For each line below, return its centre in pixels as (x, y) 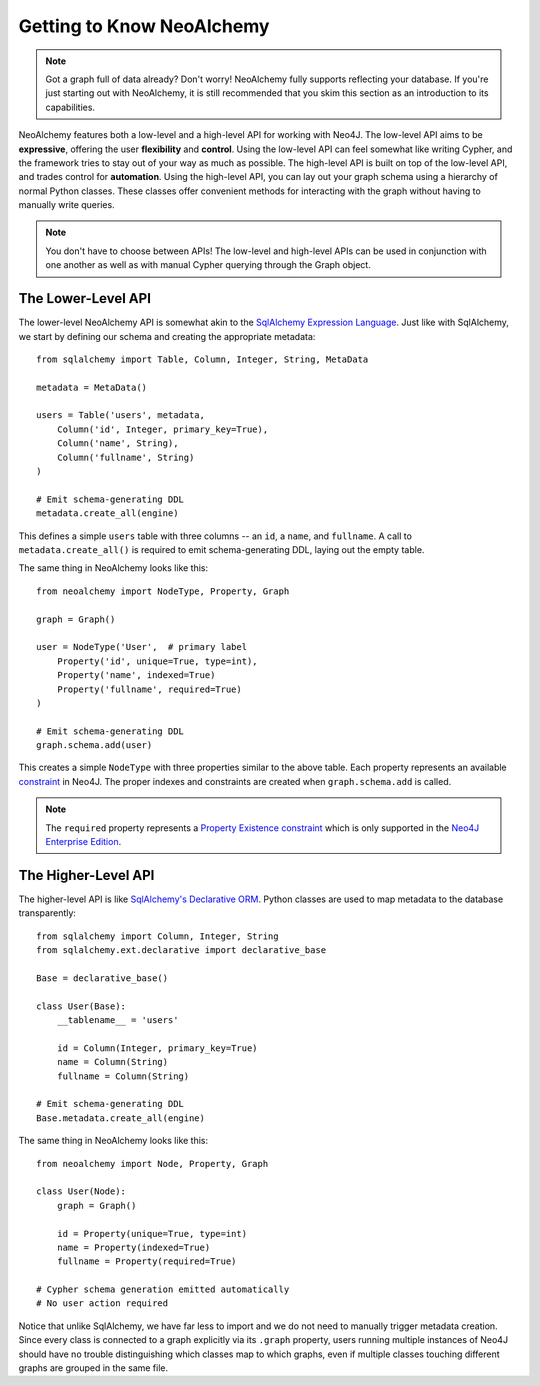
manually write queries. (66, 205)
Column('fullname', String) (125, 457)
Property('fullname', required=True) (149, 689)
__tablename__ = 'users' (117, 1020)
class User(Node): (81, 1191)
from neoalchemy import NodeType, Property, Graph (163, 591)
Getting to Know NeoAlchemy (144, 26)
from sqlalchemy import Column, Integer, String (157, 936)
